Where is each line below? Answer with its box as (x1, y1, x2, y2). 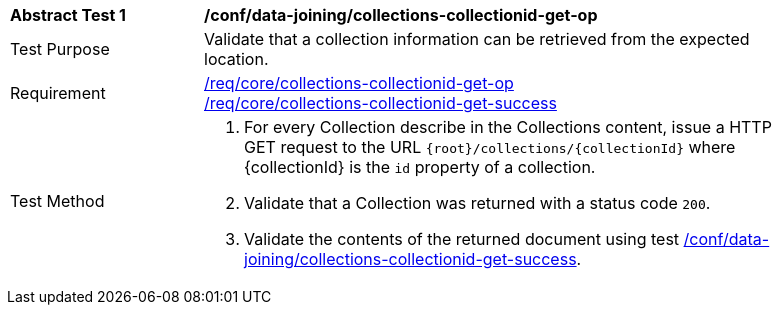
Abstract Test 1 (10, 5, 126, 25)
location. (204, 49, 269, 69)
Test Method (10, 191, 105, 211)
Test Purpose (10, 39, 110, 59)
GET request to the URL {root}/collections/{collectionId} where (244, 137, 736, 157)
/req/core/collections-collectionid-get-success (204, 93, 557, 113)
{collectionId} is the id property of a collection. (244, 157, 596, 177)
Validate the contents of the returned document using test (244, 229, 680, 249)
